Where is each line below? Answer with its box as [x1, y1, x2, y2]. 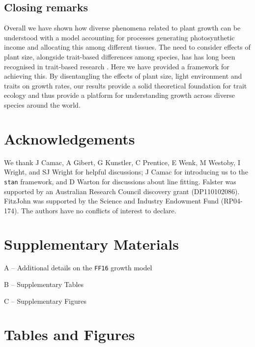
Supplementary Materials [4, 234, 179, 254]
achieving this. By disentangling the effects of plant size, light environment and [4, 71, 242, 81]
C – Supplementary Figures [4, 295, 86, 306]
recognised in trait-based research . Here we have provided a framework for [4, 61, 229, 71]
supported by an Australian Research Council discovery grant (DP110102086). [4, 186, 240, 196]
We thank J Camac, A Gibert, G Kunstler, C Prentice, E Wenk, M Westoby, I [4, 157, 240, 167]
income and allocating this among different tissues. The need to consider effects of [4, 42, 251, 52]
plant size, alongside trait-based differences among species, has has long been [4, 51, 235, 61]
